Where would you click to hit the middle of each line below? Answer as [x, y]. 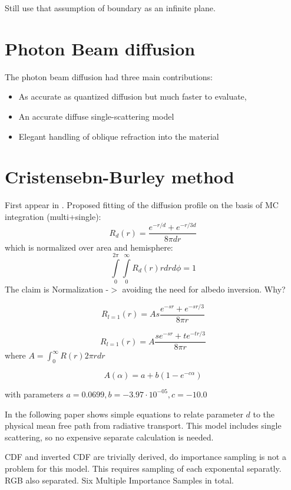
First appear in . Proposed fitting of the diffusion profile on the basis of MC [142, 205]
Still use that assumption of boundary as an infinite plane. [110, 8]
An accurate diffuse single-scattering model [96, 116]
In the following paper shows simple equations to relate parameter [124, 414]
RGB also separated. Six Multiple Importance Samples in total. [119, 480]
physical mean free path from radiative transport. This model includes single [143, 425]
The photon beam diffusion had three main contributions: [109, 76]
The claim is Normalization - [57, 289]
